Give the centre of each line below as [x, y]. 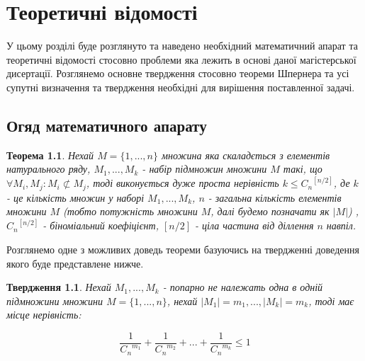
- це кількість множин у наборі [75, 197]
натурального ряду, [49, 169]
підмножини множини [55, 300]
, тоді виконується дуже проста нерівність [182, 183]
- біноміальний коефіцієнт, [101, 225]
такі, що [303, 169]
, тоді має [331, 300]
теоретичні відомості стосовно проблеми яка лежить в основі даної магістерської [181, 59]
